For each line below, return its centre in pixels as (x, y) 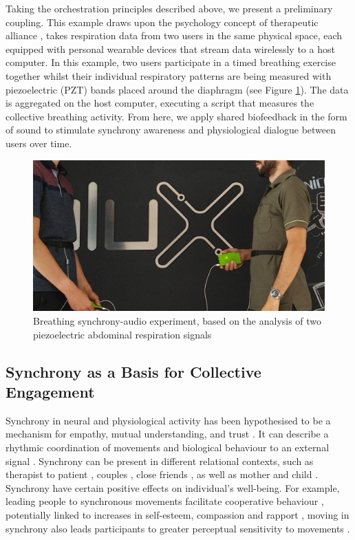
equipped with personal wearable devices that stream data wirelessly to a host (170, 48)
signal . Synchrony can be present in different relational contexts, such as (160, 461)
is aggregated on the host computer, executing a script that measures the (160, 103)
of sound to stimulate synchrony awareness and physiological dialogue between (171, 130)
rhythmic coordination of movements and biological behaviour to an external (168, 447)
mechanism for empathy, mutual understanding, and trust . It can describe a (167, 434)
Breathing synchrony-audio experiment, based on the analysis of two (177, 320)
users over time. (39, 143)
